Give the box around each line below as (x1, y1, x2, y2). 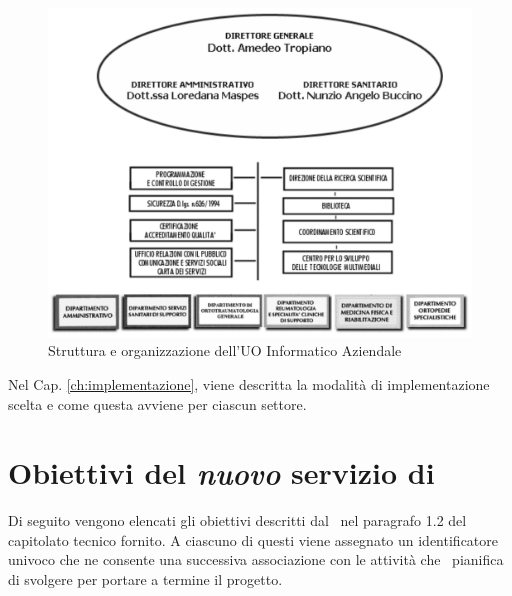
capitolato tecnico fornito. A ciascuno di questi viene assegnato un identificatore (8, 529, 498, 550)
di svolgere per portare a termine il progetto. (8, 569, 283, 590)
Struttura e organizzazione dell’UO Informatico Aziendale (48, 340, 402, 361)
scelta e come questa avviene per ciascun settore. (8, 393, 307, 414)
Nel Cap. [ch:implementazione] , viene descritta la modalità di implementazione (8, 373, 490, 394)
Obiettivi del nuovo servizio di (8, 452, 435, 494)
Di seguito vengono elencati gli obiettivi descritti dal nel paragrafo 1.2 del (8, 510, 467, 531)
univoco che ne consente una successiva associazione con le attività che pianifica (8, 549, 504, 570)
